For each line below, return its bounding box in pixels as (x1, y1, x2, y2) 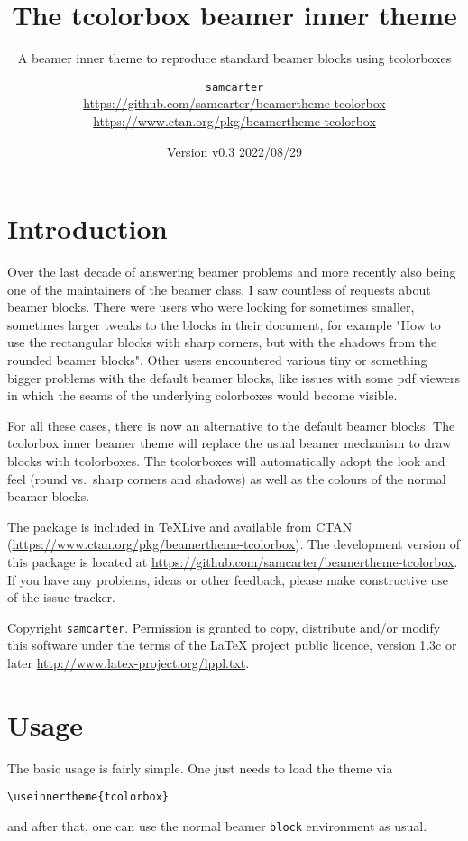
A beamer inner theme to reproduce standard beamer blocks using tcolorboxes (17, 49, 452, 68)
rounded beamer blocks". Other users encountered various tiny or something (7, 351, 427, 370)
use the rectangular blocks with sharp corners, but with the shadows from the (7, 333, 437, 352)
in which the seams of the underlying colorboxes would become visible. (7, 386, 398, 405)
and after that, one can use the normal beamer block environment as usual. (7, 817, 427, 835)
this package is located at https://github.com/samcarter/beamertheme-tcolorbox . (7, 553, 458, 571)
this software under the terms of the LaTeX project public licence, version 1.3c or (7, 635, 457, 654)
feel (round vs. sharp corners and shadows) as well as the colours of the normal (7, 469, 446, 488)
